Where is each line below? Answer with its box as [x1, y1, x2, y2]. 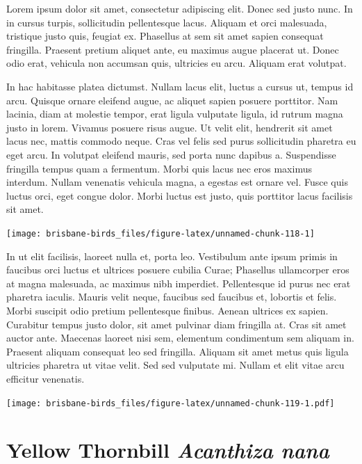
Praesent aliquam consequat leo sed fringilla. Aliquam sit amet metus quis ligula [6, 344, 349, 358]
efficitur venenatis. [6, 371, 85, 385]
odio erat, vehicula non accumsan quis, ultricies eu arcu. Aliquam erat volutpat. [6, 56, 347, 70]
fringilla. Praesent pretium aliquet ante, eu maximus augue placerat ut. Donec [6, 42, 339, 56]
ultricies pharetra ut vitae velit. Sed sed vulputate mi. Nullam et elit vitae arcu [6, 358, 345, 372]
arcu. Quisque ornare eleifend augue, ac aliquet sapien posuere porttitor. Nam [6, 93, 338, 107]
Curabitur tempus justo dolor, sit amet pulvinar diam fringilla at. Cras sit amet [6, 317, 347, 331]
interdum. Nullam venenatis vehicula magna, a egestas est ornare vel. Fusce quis [6, 175, 348, 189]
